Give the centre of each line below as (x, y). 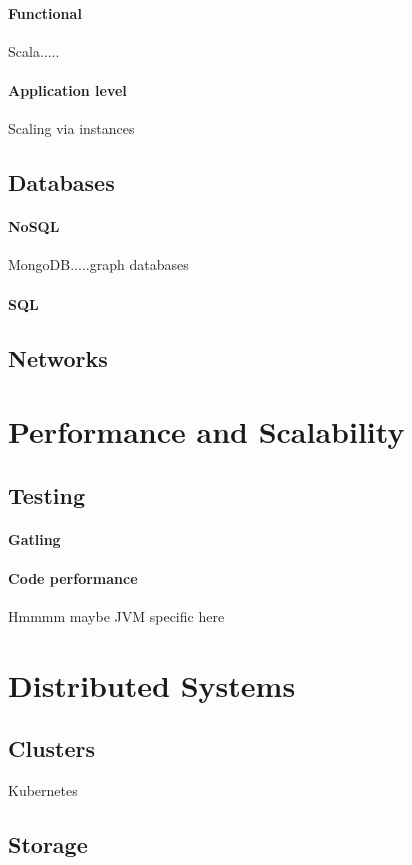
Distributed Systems (152, 684)
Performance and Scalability (206, 431)
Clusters (52, 748)
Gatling (34, 538)
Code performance (73, 577)
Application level (67, 89)
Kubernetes (43, 790)
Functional (45, 12)
